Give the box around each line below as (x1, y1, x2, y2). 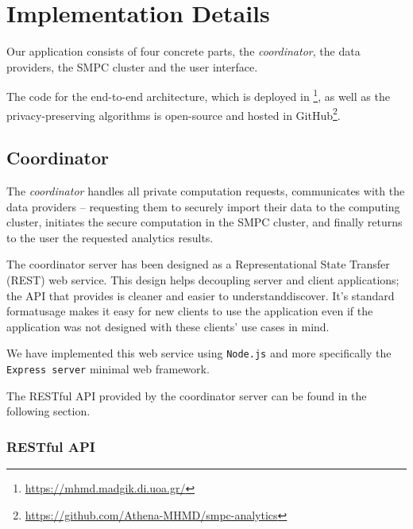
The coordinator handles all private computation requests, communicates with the (6, 183, 405, 199)
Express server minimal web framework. (6, 361, 210, 377)
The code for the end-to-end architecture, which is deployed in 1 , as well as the (6, 86, 390, 104)
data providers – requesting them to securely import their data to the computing (6, 198, 400, 214)
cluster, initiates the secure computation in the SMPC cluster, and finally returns (6, 214, 403, 230)
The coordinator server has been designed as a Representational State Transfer (6, 256, 390, 272)
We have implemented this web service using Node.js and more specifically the (6, 345, 392, 361)
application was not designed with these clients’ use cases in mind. (6, 318, 330, 334)
